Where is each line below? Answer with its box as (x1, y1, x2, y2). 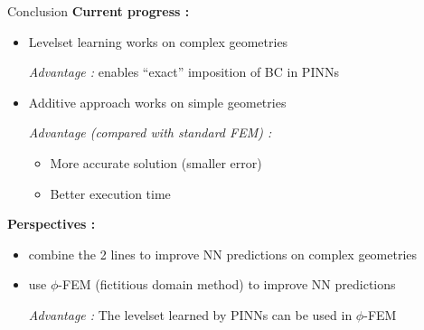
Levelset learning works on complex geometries (28, 32, 288, 51)
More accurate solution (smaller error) (50, 153, 262, 172)
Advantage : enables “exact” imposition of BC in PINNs (28, 62, 339, 81)
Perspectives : (7, 214, 96, 233)
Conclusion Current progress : (7, 2, 190, 20)
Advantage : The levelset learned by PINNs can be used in (28, 305, 353, 324)
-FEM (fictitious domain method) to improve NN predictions (58, 275, 396, 294)
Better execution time (50, 184, 171, 203)
